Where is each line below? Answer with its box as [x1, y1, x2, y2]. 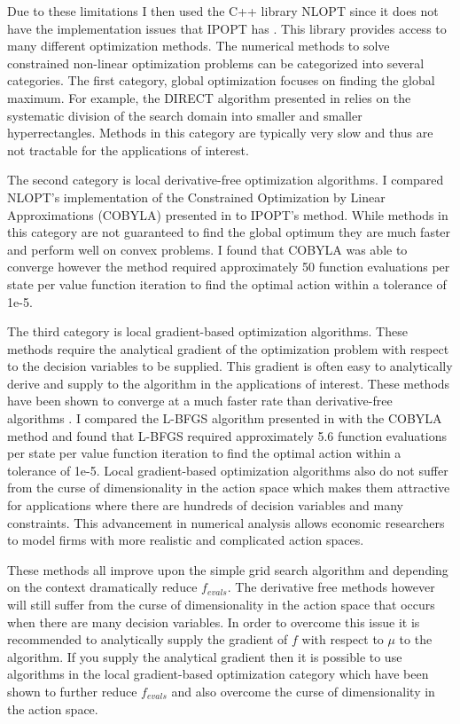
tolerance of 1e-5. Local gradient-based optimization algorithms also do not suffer [7, 460, 448, 479]
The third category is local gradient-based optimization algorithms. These [7, 322, 408, 341]
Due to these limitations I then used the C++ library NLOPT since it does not [7, 2, 439, 20]
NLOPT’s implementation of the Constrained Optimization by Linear [7, 187, 386, 206]
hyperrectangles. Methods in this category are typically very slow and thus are [7, 123, 433, 142]
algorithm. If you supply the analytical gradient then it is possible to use [7, 647, 402, 665]
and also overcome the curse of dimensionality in [171, 681, 435, 700]
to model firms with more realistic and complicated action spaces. [7, 531, 364, 549]
